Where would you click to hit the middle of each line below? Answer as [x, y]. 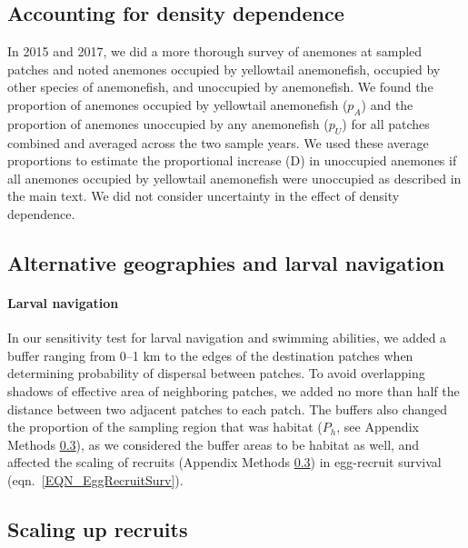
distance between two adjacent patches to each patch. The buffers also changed [228, 409]
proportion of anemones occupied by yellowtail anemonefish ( [178, 104]
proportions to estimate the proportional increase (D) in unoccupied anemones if [232, 160]
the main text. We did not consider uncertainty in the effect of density [204, 196]
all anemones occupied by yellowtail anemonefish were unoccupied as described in [234, 178]
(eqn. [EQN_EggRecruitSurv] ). [95, 479]
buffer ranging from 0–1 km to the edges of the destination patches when [210, 355]
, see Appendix [378, 427]
